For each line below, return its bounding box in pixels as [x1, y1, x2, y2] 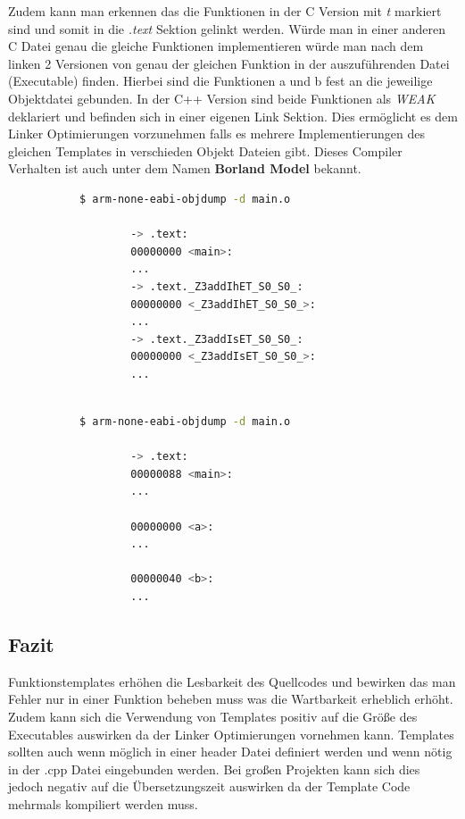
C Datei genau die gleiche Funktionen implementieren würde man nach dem [8, 37, 424, 55]
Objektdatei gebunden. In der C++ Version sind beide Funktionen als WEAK [8, 88, 436, 107]
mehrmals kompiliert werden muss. [8, 794, 198, 813]
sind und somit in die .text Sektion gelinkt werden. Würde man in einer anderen [8, 19, 446, 38]
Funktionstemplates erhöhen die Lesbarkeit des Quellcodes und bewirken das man [8, 672, 456, 690]
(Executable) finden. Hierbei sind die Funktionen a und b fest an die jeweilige [8, 71, 433, 90]
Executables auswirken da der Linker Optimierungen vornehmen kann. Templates [8, 724, 454, 743]
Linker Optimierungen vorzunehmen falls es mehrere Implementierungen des [8, 124, 425, 143]
